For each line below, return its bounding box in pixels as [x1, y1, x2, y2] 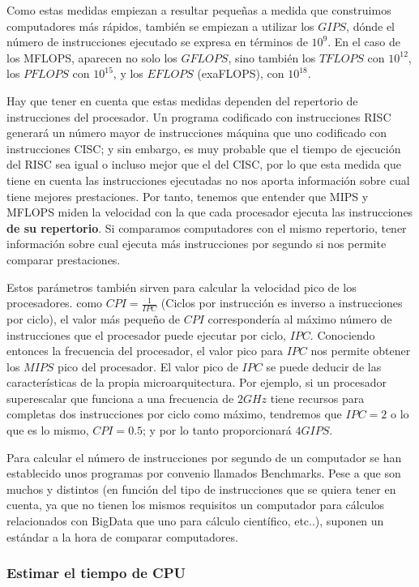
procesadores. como [6, 294, 103, 311]
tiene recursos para [270, 389, 365, 406]
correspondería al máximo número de [207, 310, 392, 327]
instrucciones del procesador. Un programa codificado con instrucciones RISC [6, 108, 391, 125]
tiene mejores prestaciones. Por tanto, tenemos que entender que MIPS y [6, 187, 369, 204]
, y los [113, 65, 143, 82]
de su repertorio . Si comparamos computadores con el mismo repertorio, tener [6, 219, 407, 236]
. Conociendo [310, 326, 375, 343]
